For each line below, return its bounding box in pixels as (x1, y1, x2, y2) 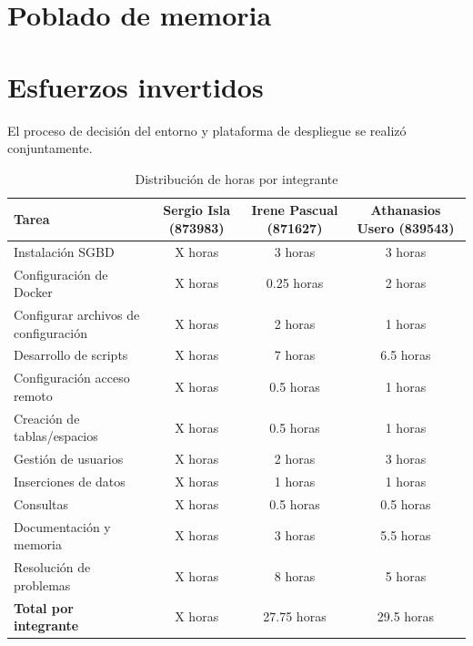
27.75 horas (263, 607, 327, 626)
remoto (14, 385, 53, 405)
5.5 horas (380, 526, 431, 545)
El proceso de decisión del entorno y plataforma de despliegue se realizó (7, 120, 407, 139)
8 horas (274, 566, 316, 585)
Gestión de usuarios (14, 449, 124, 468)
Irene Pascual (251, 200, 338, 220)
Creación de (14, 408, 80, 427)
